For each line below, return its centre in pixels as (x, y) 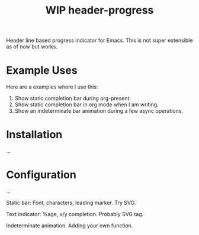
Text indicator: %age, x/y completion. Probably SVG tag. (75, 214)
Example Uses (42, 71)
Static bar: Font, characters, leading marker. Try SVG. (71, 203)
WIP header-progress (99, 10)
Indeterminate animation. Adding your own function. (70, 226)
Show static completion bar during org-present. (73, 99)
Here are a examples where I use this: (52, 87)
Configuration (41, 175)
